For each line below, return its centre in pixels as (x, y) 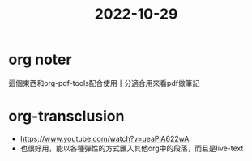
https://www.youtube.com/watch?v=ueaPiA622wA (105, 138)
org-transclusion (66, 116)
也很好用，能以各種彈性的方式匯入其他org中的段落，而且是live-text (132, 148)
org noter (40, 59)
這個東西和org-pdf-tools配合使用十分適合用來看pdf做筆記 (104, 83)
